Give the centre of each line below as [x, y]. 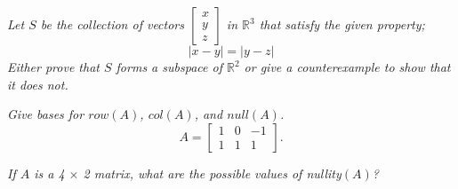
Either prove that [53, 67]
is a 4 [49, 173]
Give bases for [46, 114]
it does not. [38, 84]
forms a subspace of [169, 67]
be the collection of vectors [112, 24]
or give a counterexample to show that [347, 67]
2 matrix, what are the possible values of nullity [212, 173]
